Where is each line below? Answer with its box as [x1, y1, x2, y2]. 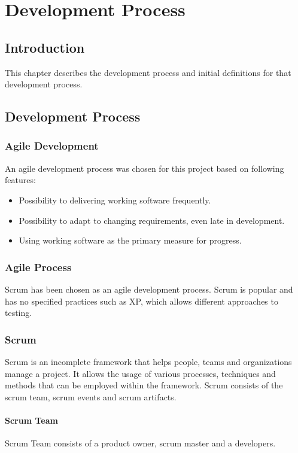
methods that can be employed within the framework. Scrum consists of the [5, 379, 283, 391]
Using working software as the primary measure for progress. [19, 234, 242, 247]
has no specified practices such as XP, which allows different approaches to [5, 294, 278, 307]
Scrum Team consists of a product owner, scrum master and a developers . [5, 437, 276, 449]
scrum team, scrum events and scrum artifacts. [5, 390, 177, 403]
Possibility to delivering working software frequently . [19, 193, 211, 206]
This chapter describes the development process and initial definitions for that [5, 66, 291, 78]
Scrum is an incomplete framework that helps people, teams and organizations [5, 355, 292, 367]
